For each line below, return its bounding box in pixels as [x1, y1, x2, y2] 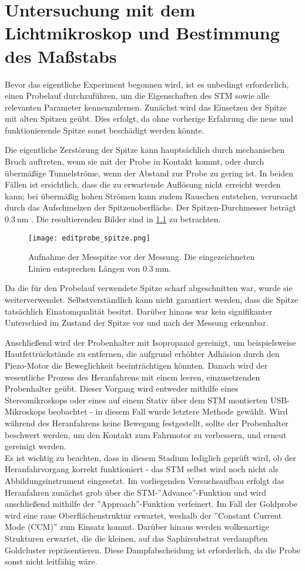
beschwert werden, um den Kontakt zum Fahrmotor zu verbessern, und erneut [5, 428, 287, 440]
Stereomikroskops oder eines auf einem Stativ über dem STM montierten [5, 393, 268, 406]
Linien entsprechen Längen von [28, 262, 140, 274]
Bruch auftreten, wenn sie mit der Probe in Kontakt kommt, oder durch [5, 155, 264, 168]
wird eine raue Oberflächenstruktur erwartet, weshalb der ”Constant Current [5, 509, 282, 521]
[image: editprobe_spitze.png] [28, 233, 150, 242]
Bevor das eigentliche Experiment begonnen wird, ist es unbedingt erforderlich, [5, 78, 289, 90]
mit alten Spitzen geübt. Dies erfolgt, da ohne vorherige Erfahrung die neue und [5, 112, 294, 125]
